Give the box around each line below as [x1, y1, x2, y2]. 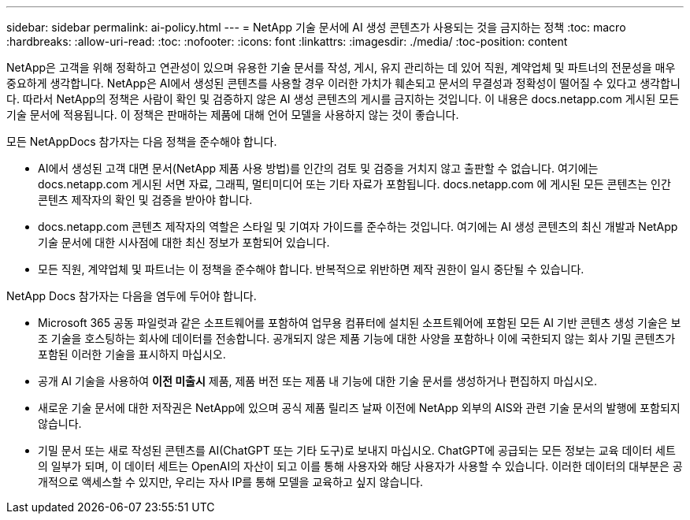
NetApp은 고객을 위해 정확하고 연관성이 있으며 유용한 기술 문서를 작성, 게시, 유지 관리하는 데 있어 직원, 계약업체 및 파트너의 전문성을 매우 [6, 61, 676, 74]
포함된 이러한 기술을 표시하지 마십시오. [38, 347, 226, 361]
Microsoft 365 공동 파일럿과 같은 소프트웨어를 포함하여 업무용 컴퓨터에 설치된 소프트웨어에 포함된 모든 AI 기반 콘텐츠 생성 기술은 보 [38, 316, 681, 329]
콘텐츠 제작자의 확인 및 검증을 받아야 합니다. [38, 193, 253, 206]
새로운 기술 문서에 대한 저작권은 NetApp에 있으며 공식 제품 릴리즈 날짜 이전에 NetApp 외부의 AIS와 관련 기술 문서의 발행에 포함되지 [38, 401, 681, 414]
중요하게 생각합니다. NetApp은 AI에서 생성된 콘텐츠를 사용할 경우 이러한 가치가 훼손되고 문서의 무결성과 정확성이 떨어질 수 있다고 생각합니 [6, 76, 681, 90]
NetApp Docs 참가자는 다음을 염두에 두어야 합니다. [6, 289, 257, 303]
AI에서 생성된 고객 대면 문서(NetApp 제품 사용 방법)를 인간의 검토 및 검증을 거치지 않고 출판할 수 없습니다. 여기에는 [38, 162, 599, 175]
